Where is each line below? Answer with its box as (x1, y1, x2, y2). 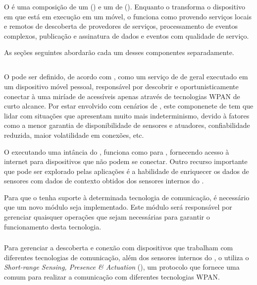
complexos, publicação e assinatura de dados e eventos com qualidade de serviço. (4, 30, 249, 41)
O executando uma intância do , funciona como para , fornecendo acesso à (4, 146, 229, 157)
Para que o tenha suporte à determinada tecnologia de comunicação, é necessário (4, 192, 250, 202)
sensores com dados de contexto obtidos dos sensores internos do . (4, 175, 204, 186)
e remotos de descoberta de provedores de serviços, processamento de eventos (4, 21, 238, 31)
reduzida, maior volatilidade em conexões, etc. (4, 129, 144, 140)
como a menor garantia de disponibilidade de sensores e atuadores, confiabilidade (4, 120, 250, 130)
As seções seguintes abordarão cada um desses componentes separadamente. (4, 47, 234, 57)
